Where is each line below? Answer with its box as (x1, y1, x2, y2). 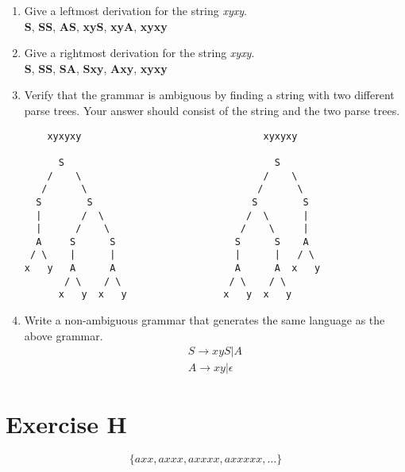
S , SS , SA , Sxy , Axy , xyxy (24, 59, 168, 76)
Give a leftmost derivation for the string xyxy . (24, 2, 247, 18)
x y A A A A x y (24, 263, 321, 274)
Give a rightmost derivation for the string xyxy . (24, 44, 255, 61)
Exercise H (6, 407, 127, 439)
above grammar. (24, 327, 103, 343)
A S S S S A (36, 236, 309, 248)
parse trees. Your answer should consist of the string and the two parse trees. (24, 102, 400, 118)
